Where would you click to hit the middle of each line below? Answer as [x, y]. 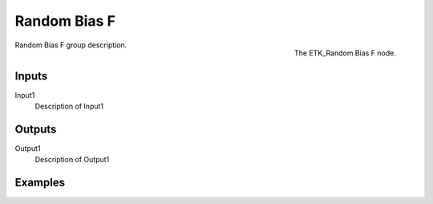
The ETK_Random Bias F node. [345, 53]
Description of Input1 [69, 106]
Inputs [31, 76]
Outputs [36, 129]
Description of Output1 [72, 160]
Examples [40, 183]
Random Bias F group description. [71, 45]
